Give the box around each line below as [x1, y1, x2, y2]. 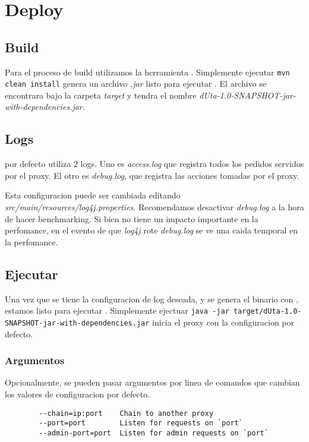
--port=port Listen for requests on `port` [39, 419, 243, 428]
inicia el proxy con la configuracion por [152, 315, 294, 328]
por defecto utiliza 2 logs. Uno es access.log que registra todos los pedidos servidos [5, 157, 304, 170]
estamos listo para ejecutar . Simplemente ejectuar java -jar [5, 304, 229, 317]
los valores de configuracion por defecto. [5, 387, 150, 400]
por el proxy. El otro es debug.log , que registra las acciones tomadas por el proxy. [5, 169, 299, 181]
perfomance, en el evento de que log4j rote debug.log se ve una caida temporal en [5, 224, 298, 236]
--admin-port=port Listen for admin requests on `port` [39, 428, 269, 437]
